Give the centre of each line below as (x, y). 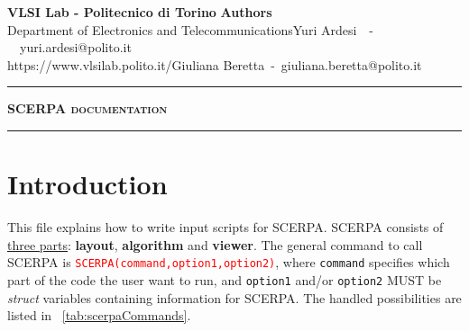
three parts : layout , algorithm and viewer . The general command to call (215, 244)
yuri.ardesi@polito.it (75, 47)
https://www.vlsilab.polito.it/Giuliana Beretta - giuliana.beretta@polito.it (215, 64)
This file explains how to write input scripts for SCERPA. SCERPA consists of (225, 227)
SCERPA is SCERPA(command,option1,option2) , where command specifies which (229, 262)
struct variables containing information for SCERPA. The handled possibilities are (234, 297)
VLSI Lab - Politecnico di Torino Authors (140, 12)
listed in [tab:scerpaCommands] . (99, 315)
